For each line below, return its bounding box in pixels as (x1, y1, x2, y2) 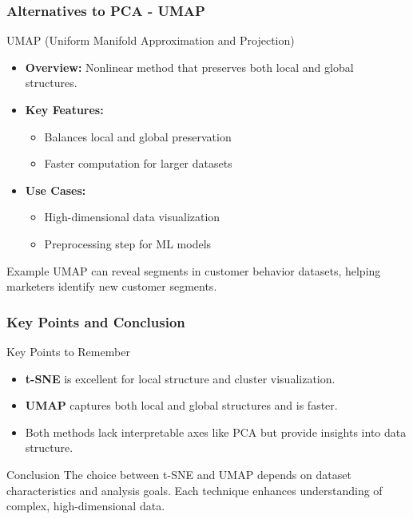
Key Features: (25, 101, 104, 117)
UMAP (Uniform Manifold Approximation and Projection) (6, 32, 295, 49)
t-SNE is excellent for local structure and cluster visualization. (25, 370, 336, 386)
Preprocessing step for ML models (44, 235, 212, 252)
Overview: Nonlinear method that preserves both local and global (25, 58, 354, 75)
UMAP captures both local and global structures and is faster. (25, 397, 338, 414)
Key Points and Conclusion (6, 311, 185, 331)
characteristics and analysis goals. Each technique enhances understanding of (6, 481, 383, 498)
